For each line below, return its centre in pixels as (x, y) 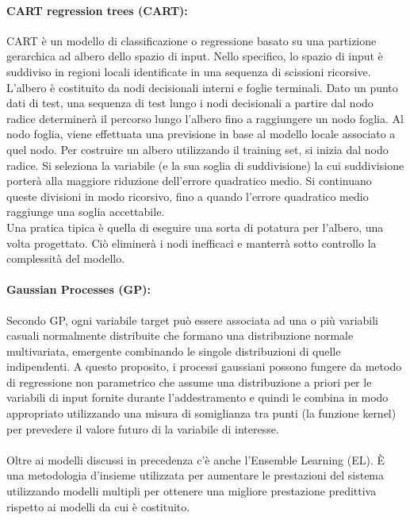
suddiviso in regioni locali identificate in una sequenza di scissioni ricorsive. (189, 71)
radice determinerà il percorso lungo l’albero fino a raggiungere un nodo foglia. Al (205, 118)
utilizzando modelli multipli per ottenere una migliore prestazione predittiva (192, 491)
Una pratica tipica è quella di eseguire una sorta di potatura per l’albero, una (195, 227)
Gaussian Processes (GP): (79, 289)
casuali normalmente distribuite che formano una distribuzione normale (180, 335)
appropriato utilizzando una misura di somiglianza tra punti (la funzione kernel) (201, 413)
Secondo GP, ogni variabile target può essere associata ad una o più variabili (192, 320)
